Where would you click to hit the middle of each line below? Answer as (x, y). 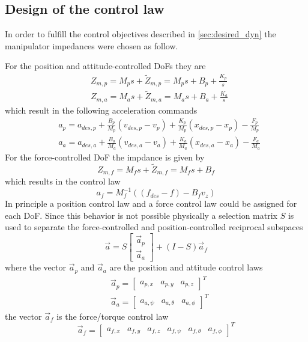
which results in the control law (63, 181)
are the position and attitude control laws (186, 267)
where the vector (35, 267)
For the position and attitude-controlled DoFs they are (105, 66)
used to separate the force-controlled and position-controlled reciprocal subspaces (154, 227)
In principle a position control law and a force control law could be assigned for (151, 203)
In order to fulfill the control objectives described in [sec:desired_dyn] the (140, 34)
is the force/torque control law (113, 316)
